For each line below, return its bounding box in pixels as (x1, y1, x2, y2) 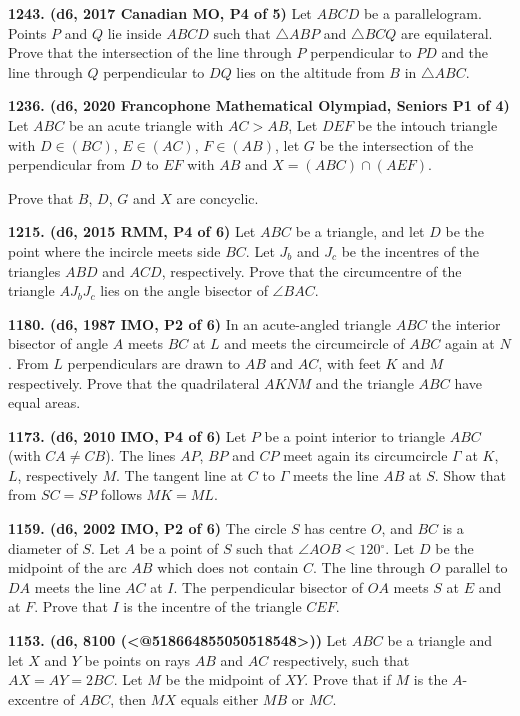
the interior (431, 313, 501, 334)
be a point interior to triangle (264, 425, 446, 446)
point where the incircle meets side (8, 240, 221, 261)
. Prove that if (304, 669, 391, 690)
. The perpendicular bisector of (173, 576, 364, 597)
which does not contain (157, 557, 299, 578)
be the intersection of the (319, 134, 474, 155)
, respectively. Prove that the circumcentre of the (161, 260, 462, 281)
